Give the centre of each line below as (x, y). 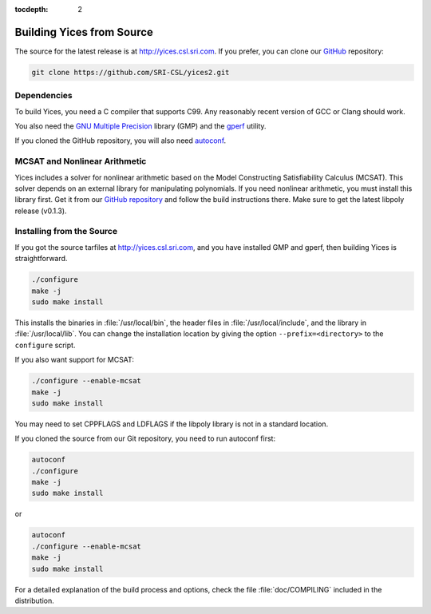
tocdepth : (32, 9)
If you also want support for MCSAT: (75, 360)
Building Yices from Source (84, 32)
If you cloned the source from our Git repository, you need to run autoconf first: (145, 438)
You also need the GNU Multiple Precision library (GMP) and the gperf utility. (140, 126)
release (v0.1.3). (41, 211)
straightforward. (41, 259)
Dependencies (44, 96)
